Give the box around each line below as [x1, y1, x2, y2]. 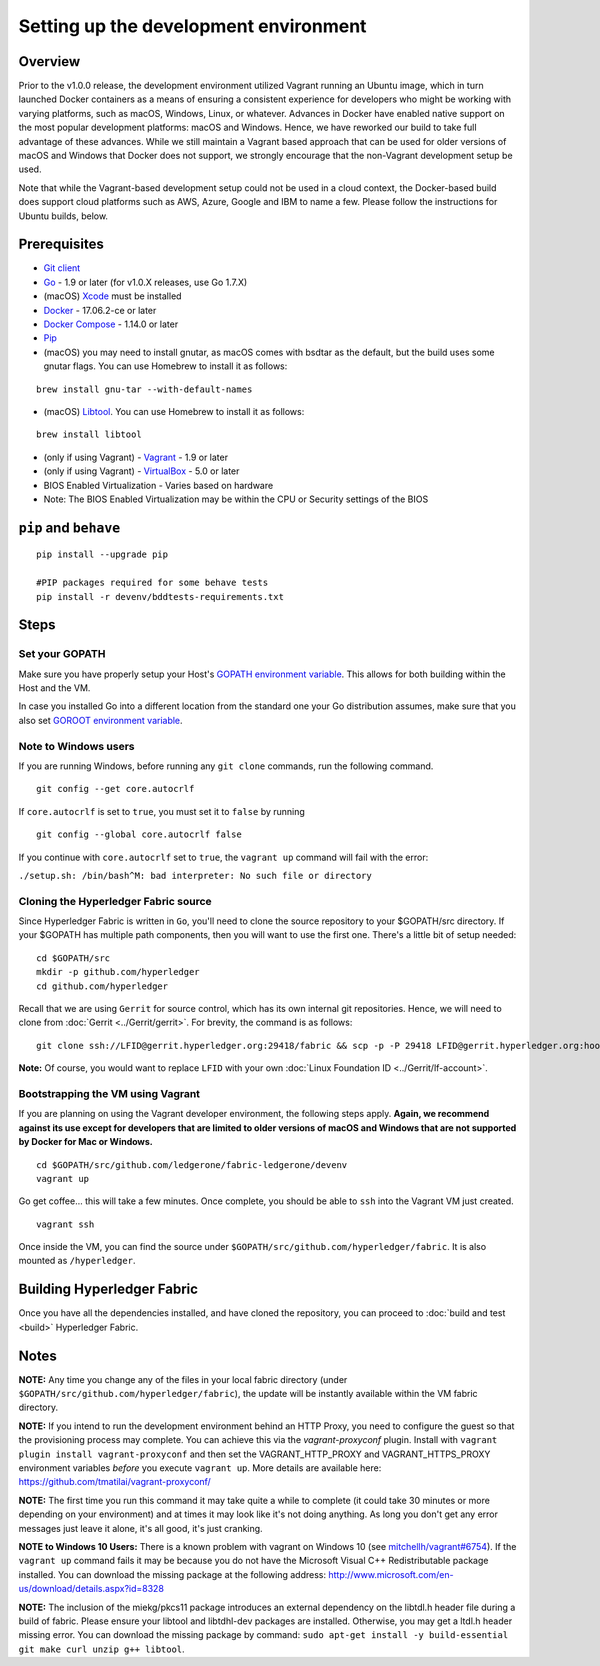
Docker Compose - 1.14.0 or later [43, 318, 179, 330]
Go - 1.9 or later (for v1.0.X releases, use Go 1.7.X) [43, 276, 248, 288]
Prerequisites [18, 236, 104, 253]
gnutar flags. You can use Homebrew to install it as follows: [43, 360, 288, 372]
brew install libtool [36, 429, 142, 440]
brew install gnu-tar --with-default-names [36, 383, 253, 395]
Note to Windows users [18, 739, 135, 753]
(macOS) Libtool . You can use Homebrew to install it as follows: [43, 406, 305, 417]
